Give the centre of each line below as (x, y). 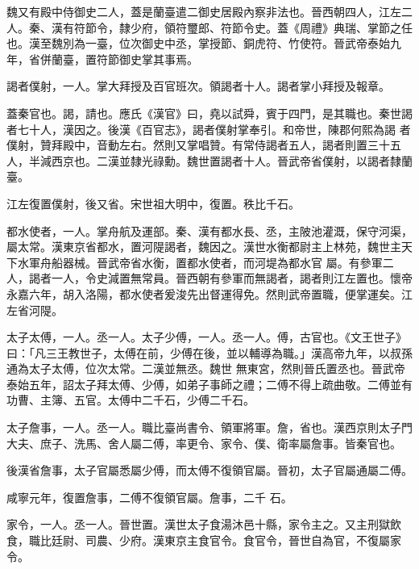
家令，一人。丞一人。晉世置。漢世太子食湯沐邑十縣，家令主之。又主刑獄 (198, 524)
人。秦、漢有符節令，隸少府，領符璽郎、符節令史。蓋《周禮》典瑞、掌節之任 (209, 27)
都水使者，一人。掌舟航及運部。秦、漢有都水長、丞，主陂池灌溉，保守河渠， (209, 230)
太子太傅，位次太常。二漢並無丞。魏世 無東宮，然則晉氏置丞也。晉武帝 (217, 368)
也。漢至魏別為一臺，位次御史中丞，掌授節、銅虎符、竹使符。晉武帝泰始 (198, 43)
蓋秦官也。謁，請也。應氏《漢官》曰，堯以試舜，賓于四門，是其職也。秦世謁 (209, 113)
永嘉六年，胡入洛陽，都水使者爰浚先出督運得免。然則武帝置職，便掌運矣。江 (209, 293)
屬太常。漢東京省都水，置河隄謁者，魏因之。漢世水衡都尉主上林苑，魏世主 (204, 247)
